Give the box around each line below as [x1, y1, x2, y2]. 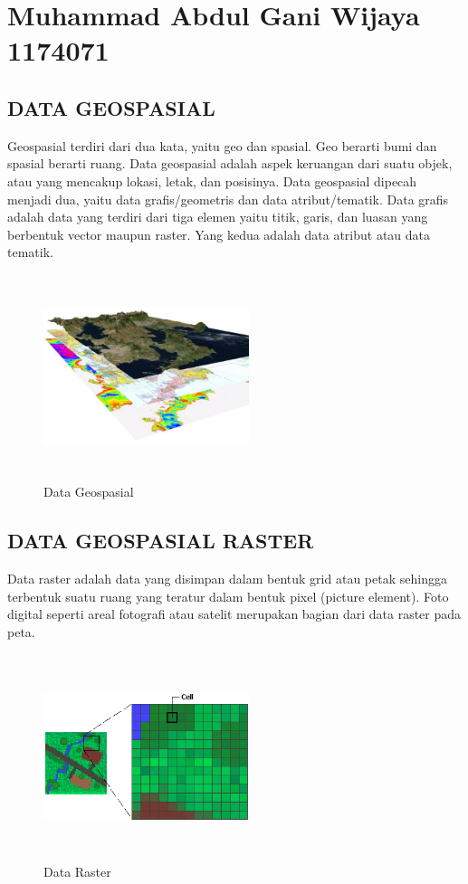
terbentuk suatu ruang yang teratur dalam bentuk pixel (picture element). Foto [7, 586, 449, 605]
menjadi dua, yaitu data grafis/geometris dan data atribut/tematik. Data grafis [7, 189, 449, 208]
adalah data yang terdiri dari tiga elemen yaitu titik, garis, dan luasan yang [7, 207, 428, 226]
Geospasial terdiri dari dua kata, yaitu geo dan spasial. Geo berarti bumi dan [7, 136, 437, 155]
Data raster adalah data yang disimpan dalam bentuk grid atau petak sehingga [7, 569, 447, 588]
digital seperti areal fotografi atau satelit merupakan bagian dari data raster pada [7, 604, 462, 623]
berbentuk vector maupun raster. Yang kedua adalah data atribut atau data [7, 224, 431, 243]
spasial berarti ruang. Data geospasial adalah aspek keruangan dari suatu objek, [7, 154, 453, 173]
